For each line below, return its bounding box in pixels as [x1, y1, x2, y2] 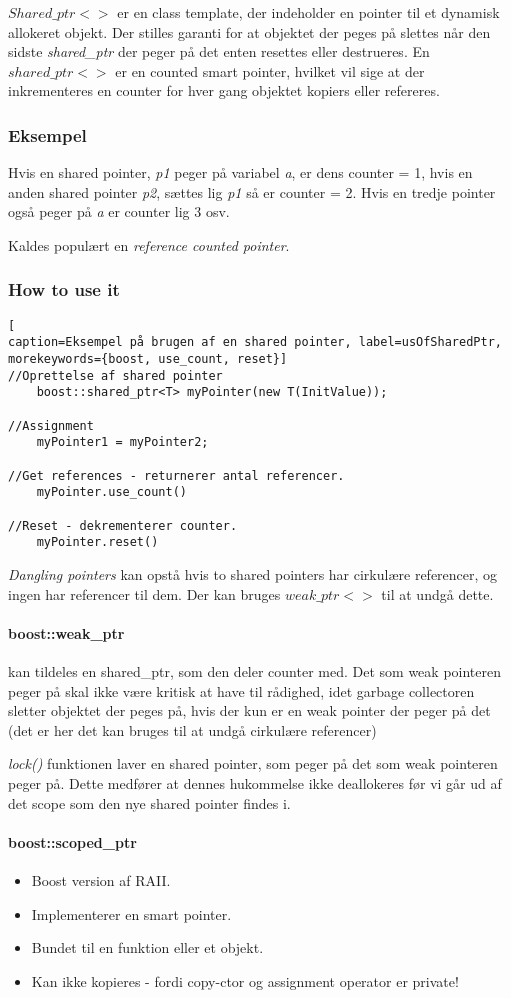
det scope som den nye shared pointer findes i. [8, 792, 291, 813]
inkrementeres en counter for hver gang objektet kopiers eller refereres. [8, 80, 440, 101]
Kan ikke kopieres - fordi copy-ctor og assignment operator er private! [31, 970, 459, 991]
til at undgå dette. [381, 583, 494, 604]
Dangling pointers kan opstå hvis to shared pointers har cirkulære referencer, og [8, 563, 498, 584]
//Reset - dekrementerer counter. [8, 518, 238, 533]
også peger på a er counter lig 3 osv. [8, 201, 230, 222]
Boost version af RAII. [31, 869, 171, 890]
